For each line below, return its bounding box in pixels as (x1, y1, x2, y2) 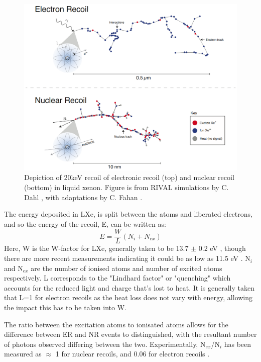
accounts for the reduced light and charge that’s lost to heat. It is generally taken (4, 282, 254, 293)
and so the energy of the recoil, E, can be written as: (4, 218, 166, 229)
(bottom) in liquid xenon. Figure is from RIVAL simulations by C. (24, 182, 229, 193)
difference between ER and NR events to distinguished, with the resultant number (4, 329, 257, 339)
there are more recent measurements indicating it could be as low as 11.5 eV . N (4, 253, 250, 263)
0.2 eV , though (198, 243, 246, 253)
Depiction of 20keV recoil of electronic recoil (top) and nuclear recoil (24, 172, 234, 183)
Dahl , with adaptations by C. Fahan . (24, 192, 143, 202)
